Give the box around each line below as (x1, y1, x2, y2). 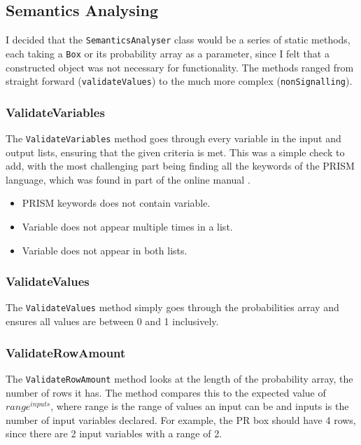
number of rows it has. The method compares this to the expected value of (6, 385, 326, 399)
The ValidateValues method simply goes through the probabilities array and (6, 300, 339, 315)
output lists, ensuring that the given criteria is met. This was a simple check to (6, 144, 345, 159)
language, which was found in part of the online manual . (6, 172, 250, 186)
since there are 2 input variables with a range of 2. (6, 426, 222, 441)
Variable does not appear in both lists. (22, 242, 187, 257)
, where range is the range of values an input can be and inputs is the (50, 399, 349, 413)
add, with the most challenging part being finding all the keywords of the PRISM (6, 158, 355, 173)
